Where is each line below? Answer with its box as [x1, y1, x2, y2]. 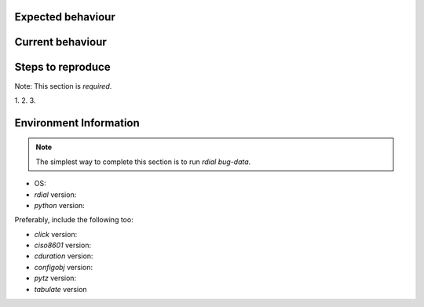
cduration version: [34, 251, 93, 261]
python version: [34, 200, 86, 210]
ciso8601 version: [34, 240, 92, 250]
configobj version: [34, 262, 93, 272]
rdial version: [34, 189, 77, 199]
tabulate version [34, 284, 87, 294]
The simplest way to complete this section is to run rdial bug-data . [35, 157, 251, 166]
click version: [34, 229, 78, 239]
